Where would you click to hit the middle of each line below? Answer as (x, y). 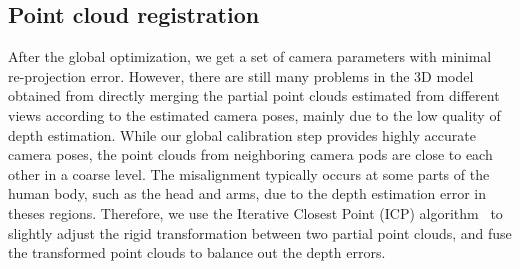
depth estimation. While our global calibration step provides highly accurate (242, 134)
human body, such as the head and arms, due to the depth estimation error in (247, 193)
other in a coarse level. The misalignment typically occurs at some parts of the (249, 173)
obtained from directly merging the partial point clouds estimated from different (254, 95)
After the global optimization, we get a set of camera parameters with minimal (250, 56)
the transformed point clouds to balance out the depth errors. (197, 252)
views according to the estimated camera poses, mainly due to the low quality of (254, 114)
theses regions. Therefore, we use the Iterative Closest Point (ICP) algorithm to (255, 212)
